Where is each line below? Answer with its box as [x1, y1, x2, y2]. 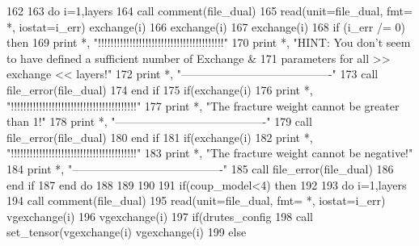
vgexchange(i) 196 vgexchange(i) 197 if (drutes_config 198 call [6, 207, 313, 224]
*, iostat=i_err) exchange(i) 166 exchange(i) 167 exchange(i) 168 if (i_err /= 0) [6, 18, 405, 35]
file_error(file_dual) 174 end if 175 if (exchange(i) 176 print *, [6, 81, 313, 98]
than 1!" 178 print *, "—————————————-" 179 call [6, 113, 312, 130]
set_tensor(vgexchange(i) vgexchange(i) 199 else [6, 223, 247, 240]
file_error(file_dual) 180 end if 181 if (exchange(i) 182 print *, [6, 128, 313, 145]
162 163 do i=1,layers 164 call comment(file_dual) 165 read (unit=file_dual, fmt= [6, 2, 413, 19]
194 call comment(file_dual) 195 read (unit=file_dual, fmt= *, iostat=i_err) [6, 192, 386, 209]
